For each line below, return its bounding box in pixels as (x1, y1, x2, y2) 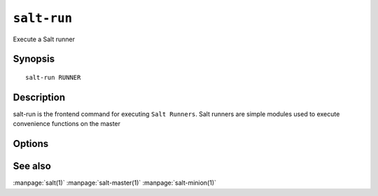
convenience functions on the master (13, 120, 121, 128)
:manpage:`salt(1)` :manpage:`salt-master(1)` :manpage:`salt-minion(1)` (13, 178, 217, 187)
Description (13, 91, 66, 103)
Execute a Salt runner (13, 35, 76, 43)
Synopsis (13, 53, 55, 65)
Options (13, 138, 49, 150)
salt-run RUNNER (25, 73, 81, 81)
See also (13, 160, 52, 172)
